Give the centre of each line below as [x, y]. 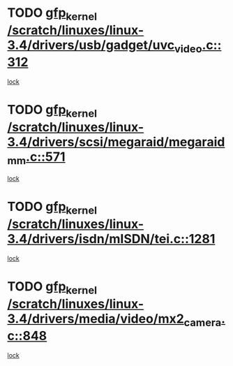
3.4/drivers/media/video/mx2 [96, 319]
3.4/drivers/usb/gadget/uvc [91, 45]
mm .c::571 [36, 158]
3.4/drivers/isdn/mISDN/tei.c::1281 [111, 239]
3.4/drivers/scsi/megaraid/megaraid [116, 142]
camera [203, 322]
